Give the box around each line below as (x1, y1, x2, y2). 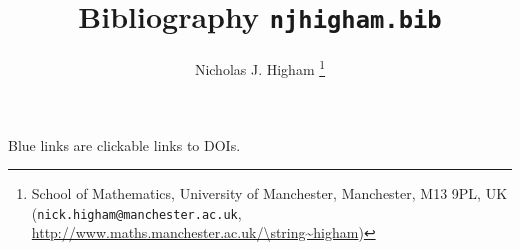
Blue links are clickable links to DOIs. (8, 134, 241, 155)
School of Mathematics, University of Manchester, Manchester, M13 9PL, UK (31, 183, 508, 204)
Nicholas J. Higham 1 (194, 56, 326, 79)
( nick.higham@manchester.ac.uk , (31, 202, 242, 223)
